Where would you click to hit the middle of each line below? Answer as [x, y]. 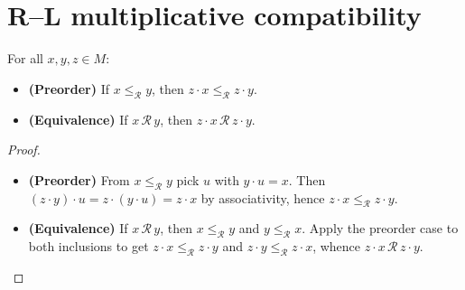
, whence [337, 246]
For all [25, 58]
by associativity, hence [263, 197]
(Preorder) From [79, 179]
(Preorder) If [69, 88]
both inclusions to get [88, 246]
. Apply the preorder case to [380, 228]
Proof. [24, 150]
